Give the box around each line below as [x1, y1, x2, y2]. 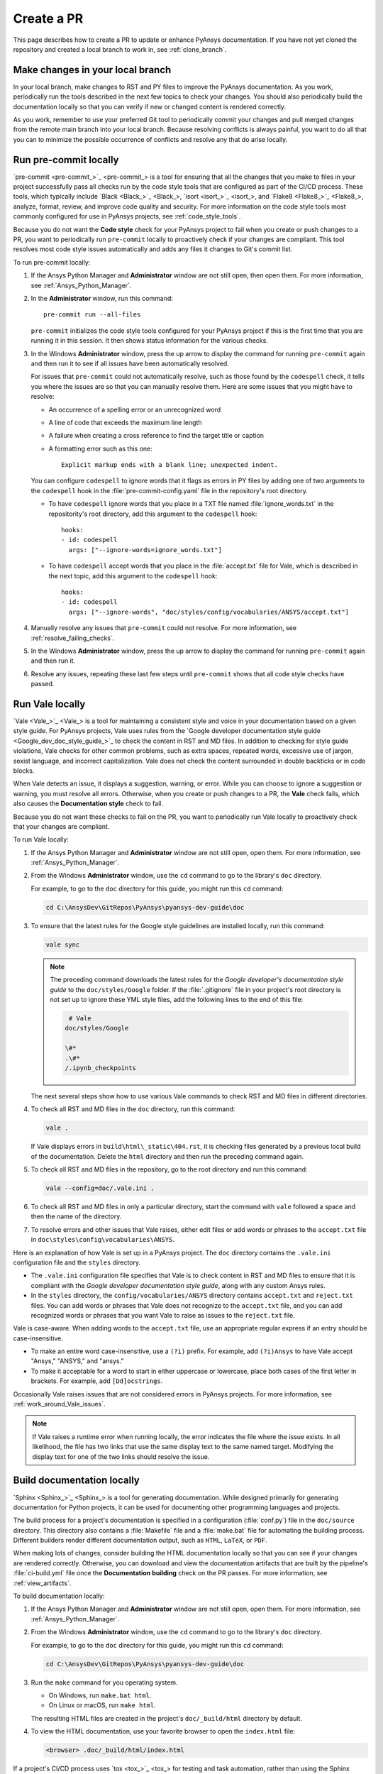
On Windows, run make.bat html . [48, 1691, 152, 1699]
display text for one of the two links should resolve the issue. [32, 1452, 210, 1461]
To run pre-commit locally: [13, 258, 91, 266]
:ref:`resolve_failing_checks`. [30, 634, 115, 642]
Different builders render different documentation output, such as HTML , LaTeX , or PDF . [13, 1536, 267, 1545]
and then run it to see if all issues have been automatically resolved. [30, 359, 230, 368]
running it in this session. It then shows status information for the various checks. [30, 336, 269, 345]
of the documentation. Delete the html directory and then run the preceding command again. [30, 1152, 304, 1160]
